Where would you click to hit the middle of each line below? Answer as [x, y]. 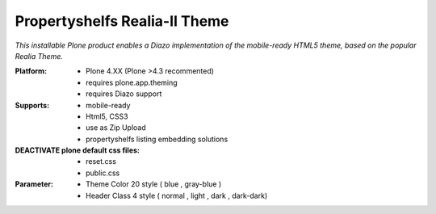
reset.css [101, 162]
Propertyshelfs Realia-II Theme [122, 21]
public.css [103, 173]
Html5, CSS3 [107, 116]
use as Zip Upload [116, 128]
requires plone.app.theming [132, 82]
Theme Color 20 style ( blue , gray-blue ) [154, 184]
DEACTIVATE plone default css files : [78, 150]
